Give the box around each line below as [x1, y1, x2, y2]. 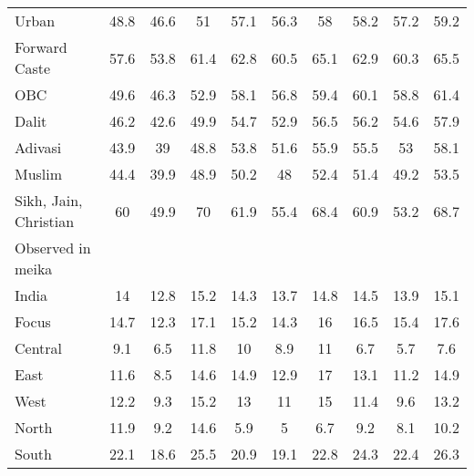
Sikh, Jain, [15, 190, 83, 211]
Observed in [15, 237, 91, 258]
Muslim [15, 163, 63, 184]
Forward [15, 36, 67, 57]
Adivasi [15, 137, 62, 158]
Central [15, 337, 63, 358]
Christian [15, 211, 75, 232]
